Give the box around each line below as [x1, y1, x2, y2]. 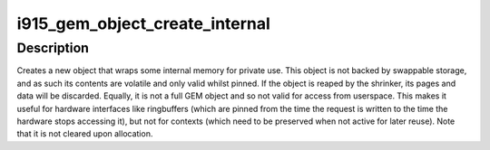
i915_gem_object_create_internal [16, 14, 271, 33]
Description [16, 40, 90, 56]
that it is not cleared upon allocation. [16, 128, 153, 139]
